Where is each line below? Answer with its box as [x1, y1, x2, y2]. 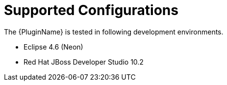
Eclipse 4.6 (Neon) [24, 42, 83, 51]
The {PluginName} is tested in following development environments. [4, 27, 224, 36]
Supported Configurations [4, 2, 178, 18]
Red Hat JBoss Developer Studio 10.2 [24, 57, 144, 66]
